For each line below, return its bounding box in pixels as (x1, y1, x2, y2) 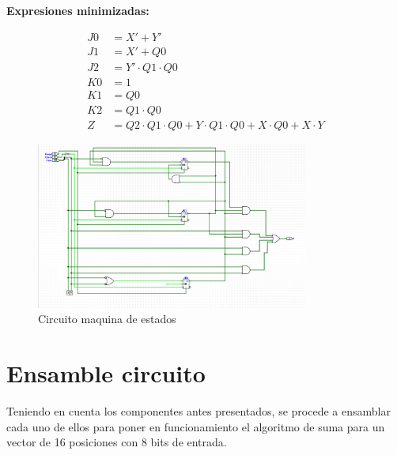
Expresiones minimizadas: (6, 2, 149, 18)
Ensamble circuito (6, 357, 206, 389)
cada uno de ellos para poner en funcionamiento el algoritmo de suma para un (6, 418, 385, 434)
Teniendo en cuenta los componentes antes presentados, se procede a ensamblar (6, 403, 391, 419)
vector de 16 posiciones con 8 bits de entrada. (6, 434, 227, 450)
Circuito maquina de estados (38, 310, 176, 327)
